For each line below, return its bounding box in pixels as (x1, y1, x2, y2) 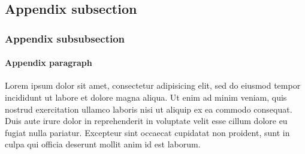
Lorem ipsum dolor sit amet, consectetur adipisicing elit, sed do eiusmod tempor (5, 79, 301, 92)
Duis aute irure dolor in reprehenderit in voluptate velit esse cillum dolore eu (5, 114, 288, 127)
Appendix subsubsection (5, 31, 125, 46)
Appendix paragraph (5, 56, 92, 69)
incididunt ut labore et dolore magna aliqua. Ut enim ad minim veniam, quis (5, 91, 287, 104)
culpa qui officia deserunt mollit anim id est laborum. (5, 138, 201, 150)
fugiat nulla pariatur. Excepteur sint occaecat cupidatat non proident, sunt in (5, 126, 290, 138)
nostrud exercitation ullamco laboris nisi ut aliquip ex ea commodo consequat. (5, 102, 292, 115)
